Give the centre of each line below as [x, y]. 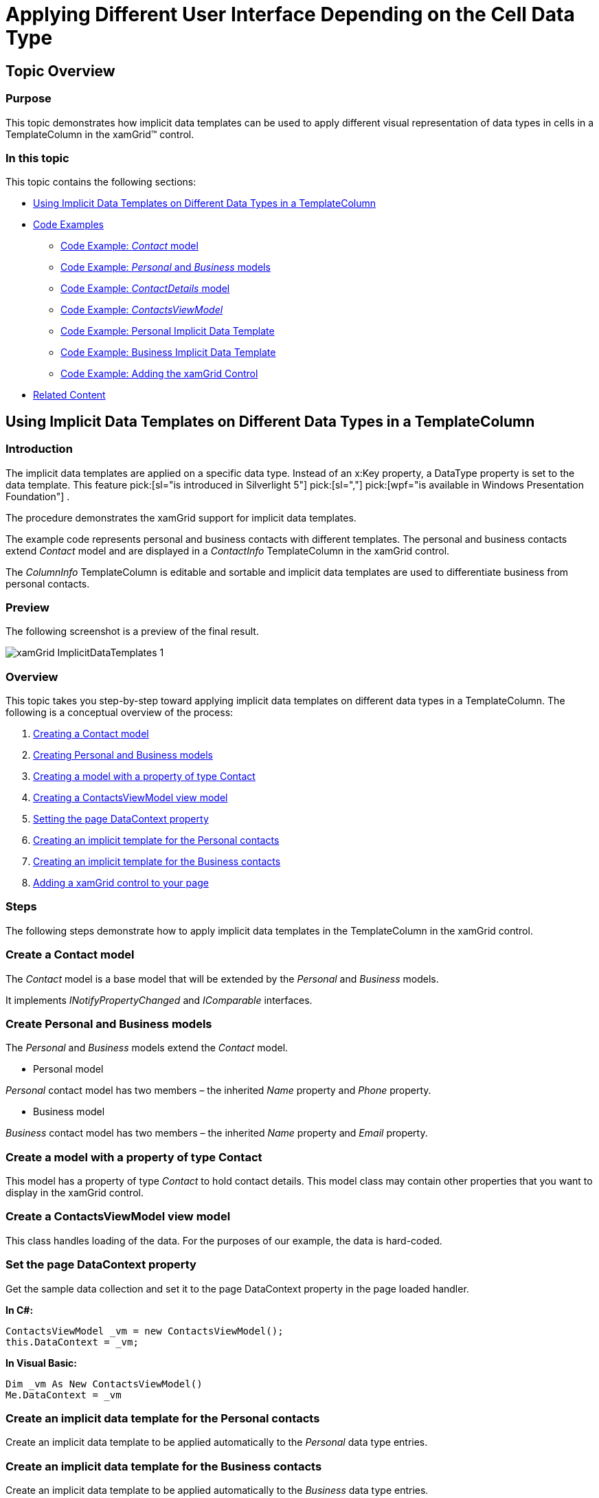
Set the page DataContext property [101, 1265]
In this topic [37, 158]
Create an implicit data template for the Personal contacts [163, 1418]
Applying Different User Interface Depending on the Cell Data [290, 14]
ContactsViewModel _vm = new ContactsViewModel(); [145, 1331]
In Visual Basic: [41, 1363]
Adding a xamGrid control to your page [121, 883]
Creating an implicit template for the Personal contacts [156, 840]
